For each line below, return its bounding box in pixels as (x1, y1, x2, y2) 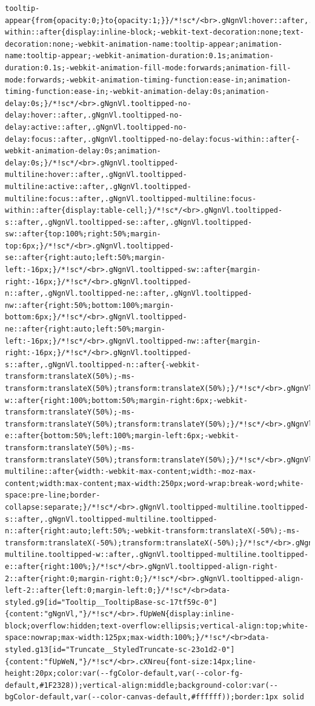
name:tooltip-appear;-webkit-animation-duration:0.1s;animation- (5, 52, 274, 61)
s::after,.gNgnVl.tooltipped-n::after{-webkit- (5, 360, 201, 369)
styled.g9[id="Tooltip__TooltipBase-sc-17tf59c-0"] (5, 598, 217, 607)
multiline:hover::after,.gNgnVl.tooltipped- (5, 170, 187, 179)
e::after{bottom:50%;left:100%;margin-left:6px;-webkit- (5, 431, 239, 441)
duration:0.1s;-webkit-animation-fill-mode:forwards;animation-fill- (5, 63, 291, 72)
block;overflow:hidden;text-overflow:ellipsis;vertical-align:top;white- (5, 621, 309, 630)
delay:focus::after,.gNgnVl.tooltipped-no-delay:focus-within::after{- (5, 135, 300, 144)
